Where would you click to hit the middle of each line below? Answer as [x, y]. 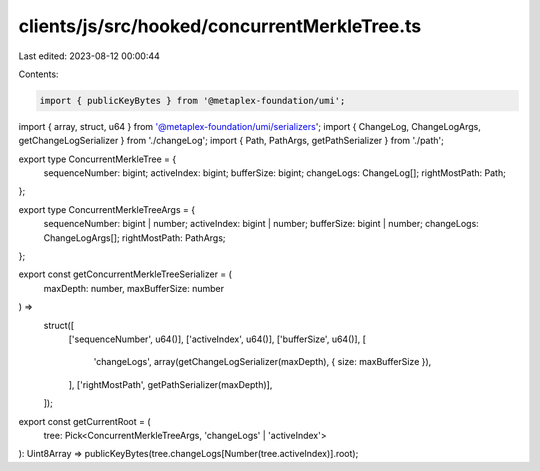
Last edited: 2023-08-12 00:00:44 [89, 56]
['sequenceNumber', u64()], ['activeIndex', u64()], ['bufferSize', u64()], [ [217, 339]
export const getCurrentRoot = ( [84, 421]
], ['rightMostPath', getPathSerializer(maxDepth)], [170, 384]
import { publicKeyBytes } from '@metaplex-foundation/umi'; [192, 100]
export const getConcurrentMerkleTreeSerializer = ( [125, 274]
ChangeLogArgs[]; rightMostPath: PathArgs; [134, 237]
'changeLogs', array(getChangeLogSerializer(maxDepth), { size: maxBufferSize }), [262, 362]
